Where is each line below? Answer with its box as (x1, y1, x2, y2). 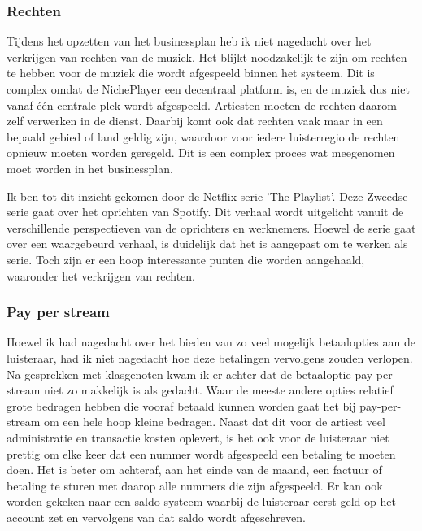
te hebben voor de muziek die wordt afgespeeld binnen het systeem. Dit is (7, 64, 375, 81)
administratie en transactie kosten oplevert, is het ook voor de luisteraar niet (7, 429, 389, 446)
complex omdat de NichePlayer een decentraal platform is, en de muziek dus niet (7, 81, 410, 97)
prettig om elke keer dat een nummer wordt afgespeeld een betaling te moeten (7, 445, 396, 462)
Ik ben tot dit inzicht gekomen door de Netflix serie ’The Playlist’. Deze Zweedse (7, 187, 408, 204)
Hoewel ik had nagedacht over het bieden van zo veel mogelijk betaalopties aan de (7, 333, 415, 350)
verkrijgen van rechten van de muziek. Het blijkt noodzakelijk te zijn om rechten (7, 48, 407, 65)
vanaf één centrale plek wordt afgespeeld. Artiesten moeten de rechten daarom (7, 96, 397, 113)
